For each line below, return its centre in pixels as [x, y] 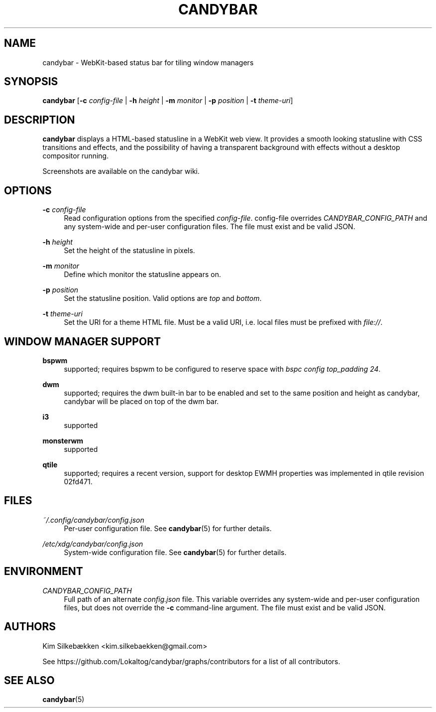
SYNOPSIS [31, 82]
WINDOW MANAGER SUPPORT [82, 341]
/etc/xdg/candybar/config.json [93, 544]
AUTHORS [30, 627]
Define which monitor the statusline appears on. [143, 275]
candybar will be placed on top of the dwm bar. [141, 401]
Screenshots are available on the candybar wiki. [121, 171]
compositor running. [76, 156]
